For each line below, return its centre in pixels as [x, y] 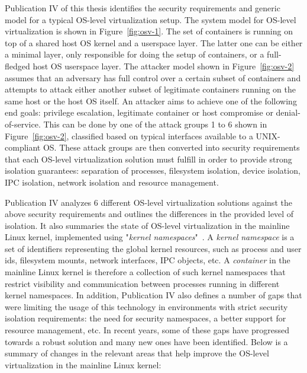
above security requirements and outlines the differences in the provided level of [149, 214]
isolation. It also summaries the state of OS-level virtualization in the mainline [147, 225]
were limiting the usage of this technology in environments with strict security [146, 306]
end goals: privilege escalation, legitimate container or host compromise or [139, 112]
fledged [17, 66]
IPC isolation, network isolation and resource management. [112, 182]
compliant [23, 147]
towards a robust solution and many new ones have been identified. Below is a [146, 341]
